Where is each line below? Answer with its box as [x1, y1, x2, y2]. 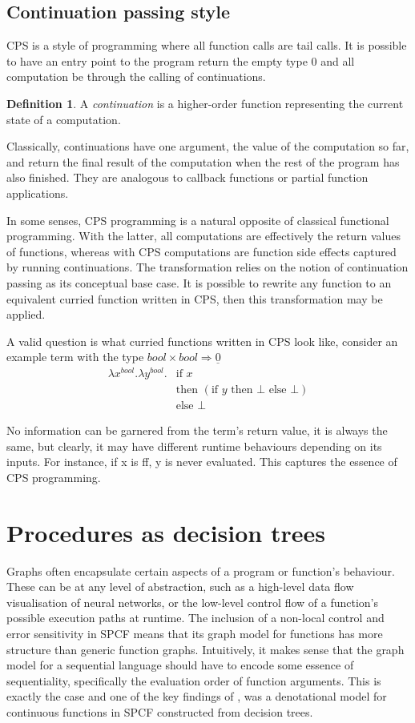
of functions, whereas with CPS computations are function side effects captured [6, 243, 397, 259]
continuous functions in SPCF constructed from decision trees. [6, 703, 313, 720]
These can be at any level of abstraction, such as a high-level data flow [6, 578, 354, 595]
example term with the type [6, 348, 144, 365]
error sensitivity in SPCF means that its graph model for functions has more [6, 625, 383, 641]
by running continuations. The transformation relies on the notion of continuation [6, 259, 409, 275]
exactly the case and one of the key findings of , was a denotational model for [6, 688, 387, 705]
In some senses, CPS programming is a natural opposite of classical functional [6, 211, 389, 228]
